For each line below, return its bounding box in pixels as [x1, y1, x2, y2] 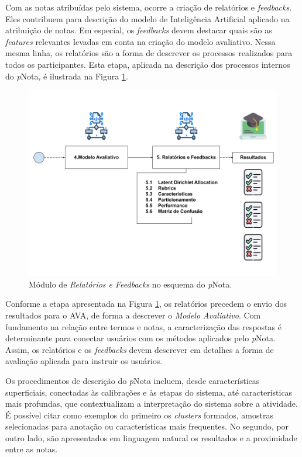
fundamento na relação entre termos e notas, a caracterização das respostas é [5, 320, 282, 333]
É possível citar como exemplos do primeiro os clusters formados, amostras [5, 408, 273, 421]
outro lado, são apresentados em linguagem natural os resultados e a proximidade [5, 431, 297, 444]
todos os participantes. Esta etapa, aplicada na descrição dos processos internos [5, 58, 290, 70]
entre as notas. [5, 443, 58, 455]
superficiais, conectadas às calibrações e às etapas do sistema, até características [5, 386, 293, 398]
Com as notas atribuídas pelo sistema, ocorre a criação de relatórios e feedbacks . [5, 1, 292, 13]
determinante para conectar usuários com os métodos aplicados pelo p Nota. [5, 332, 276, 344]
